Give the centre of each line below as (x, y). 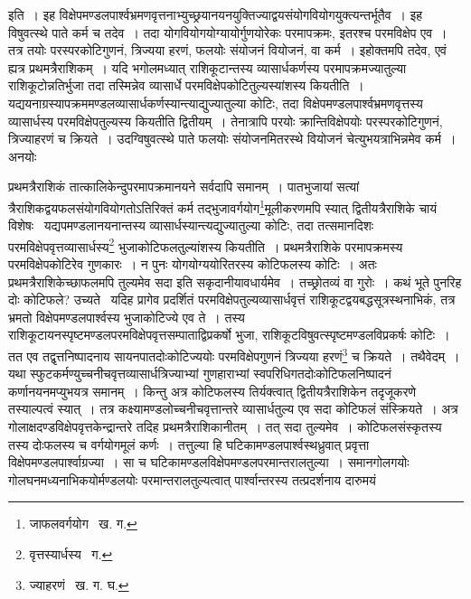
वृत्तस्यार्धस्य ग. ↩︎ (71, 554)
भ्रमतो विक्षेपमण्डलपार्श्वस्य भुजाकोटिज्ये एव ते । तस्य (127, 317)
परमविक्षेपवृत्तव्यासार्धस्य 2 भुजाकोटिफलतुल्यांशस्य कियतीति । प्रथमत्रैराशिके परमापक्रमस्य (206, 245)
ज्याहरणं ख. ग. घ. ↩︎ (79, 584)
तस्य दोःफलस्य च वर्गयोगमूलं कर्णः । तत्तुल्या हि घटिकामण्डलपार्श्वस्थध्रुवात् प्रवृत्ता (189, 444)
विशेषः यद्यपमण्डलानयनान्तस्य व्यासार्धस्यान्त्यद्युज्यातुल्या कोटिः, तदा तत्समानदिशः (191, 225)
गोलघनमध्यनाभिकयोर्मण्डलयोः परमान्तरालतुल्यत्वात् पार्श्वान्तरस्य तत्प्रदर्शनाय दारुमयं (192, 479)
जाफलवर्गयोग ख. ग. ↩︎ (83, 524)
